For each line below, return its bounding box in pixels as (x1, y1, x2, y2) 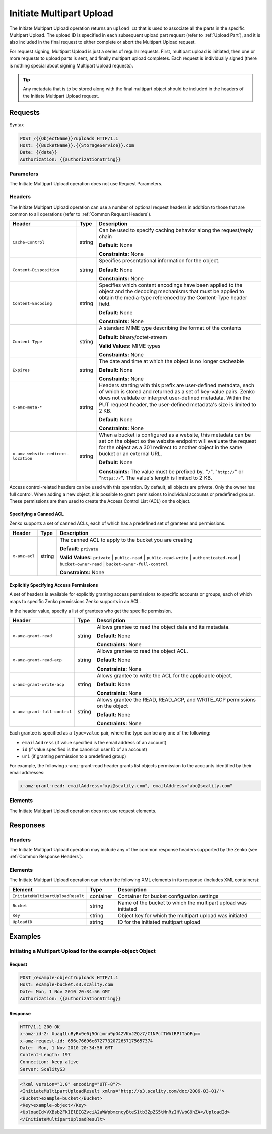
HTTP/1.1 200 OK (20, 1024, 60, 1030)
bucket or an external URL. (99, 450, 162, 457)
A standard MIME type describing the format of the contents (99, 325, 242, 332)
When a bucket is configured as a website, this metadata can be (99, 431, 251, 438)
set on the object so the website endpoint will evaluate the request (99, 438, 256, 445)
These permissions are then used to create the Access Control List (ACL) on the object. (9, 498, 191, 504)
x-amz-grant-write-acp (12, 682, 65, 687)
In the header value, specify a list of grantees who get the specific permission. (9, 608, 172, 614)
